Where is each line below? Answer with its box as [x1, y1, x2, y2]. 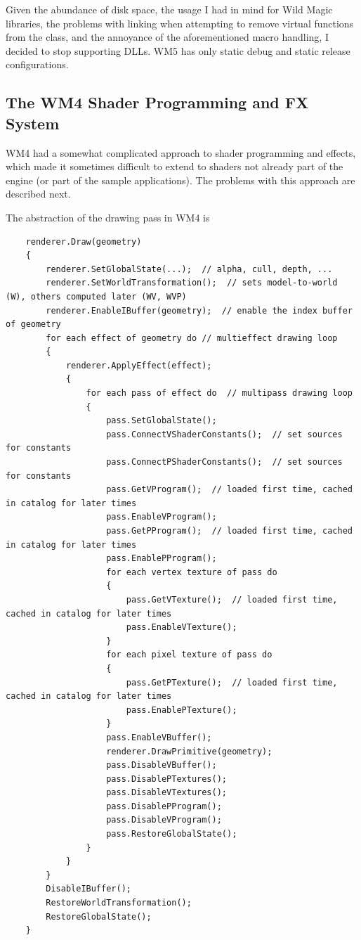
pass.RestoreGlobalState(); [106, 829, 237, 839]
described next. [6, 186, 71, 201]
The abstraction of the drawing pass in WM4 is [6, 210, 210, 224]
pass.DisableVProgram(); [106, 815, 222, 825]
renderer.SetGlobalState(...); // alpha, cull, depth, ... [46, 264, 333, 274]
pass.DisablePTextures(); [106, 773, 227, 784]
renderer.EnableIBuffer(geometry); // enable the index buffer [46, 305, 353, 316]
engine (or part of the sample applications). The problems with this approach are [6, 172, 355, 187]
